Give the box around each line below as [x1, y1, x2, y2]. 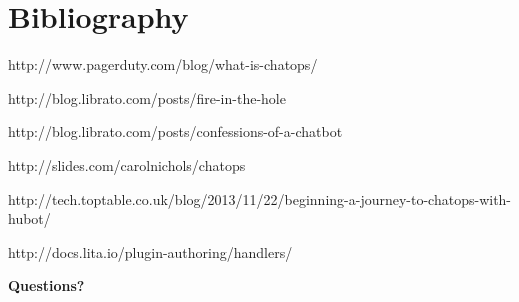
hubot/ [8, 208, 51, 229]
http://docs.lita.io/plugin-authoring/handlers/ [8, 241, 293, 262]
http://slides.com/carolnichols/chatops [8, 154, 246, 175]
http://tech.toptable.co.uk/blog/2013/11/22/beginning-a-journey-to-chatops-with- [8, 188, 512, 209]
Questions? [8, 275, 85, 296]
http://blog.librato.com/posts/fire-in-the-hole [8, 87, 286, 108]
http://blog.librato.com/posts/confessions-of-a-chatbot [8, 121, 343, 142]
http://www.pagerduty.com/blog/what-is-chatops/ [8, 54, 318, 75]
